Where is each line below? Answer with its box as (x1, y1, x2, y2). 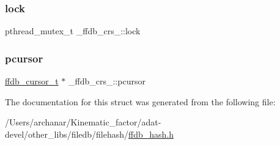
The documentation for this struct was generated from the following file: (5, 95, 276, 108)
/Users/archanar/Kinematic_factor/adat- (5, 116, 161, 128)
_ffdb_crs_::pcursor (68, 75, 146, 87)
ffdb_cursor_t (5, 75, 59, 87)
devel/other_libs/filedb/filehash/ (5, 127, 129, 140)
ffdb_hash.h (128, 127, 174, 140)
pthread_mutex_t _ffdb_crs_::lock (5, 24, 141, 37)
